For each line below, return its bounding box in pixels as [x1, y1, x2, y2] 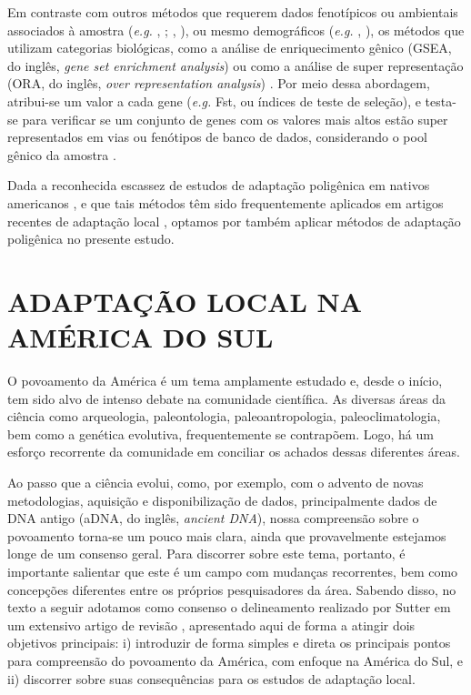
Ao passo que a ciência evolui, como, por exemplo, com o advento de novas [7, 473, 424, 491]
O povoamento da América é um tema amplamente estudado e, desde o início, [7, 371, 443, 390]
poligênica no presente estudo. [7, 229, 175, 248]
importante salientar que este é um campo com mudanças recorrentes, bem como [7, 561, 458, 580]
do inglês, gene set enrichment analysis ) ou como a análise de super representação [7, 55, 464, 75]
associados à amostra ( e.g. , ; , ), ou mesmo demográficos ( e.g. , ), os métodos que [7, 20, 465, 39]
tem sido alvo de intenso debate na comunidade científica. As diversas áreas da [7, 388, 446, 408]
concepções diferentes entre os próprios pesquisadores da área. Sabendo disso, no [7, 579, 456, 599]
